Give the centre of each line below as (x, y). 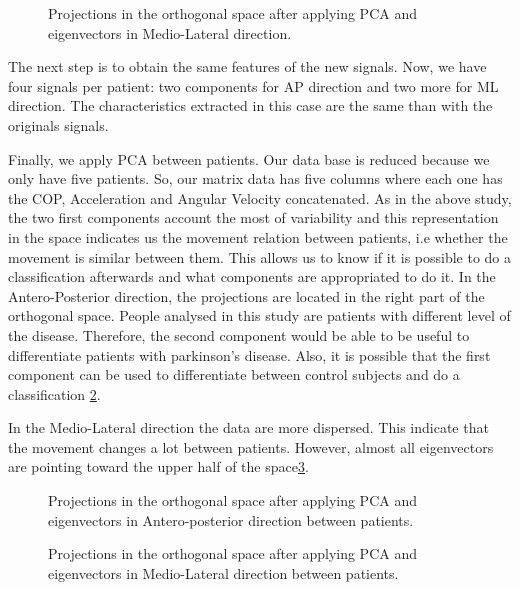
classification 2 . (54, 393)
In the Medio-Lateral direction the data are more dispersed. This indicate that (248, 427)
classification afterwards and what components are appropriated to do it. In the (252, 276)
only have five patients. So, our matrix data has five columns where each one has (255, 178)
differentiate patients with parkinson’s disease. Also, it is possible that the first (249, 354)
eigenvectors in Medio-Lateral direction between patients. (223, 572)
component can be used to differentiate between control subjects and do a (234, 374)
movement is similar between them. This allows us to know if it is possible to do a (260, 256)
